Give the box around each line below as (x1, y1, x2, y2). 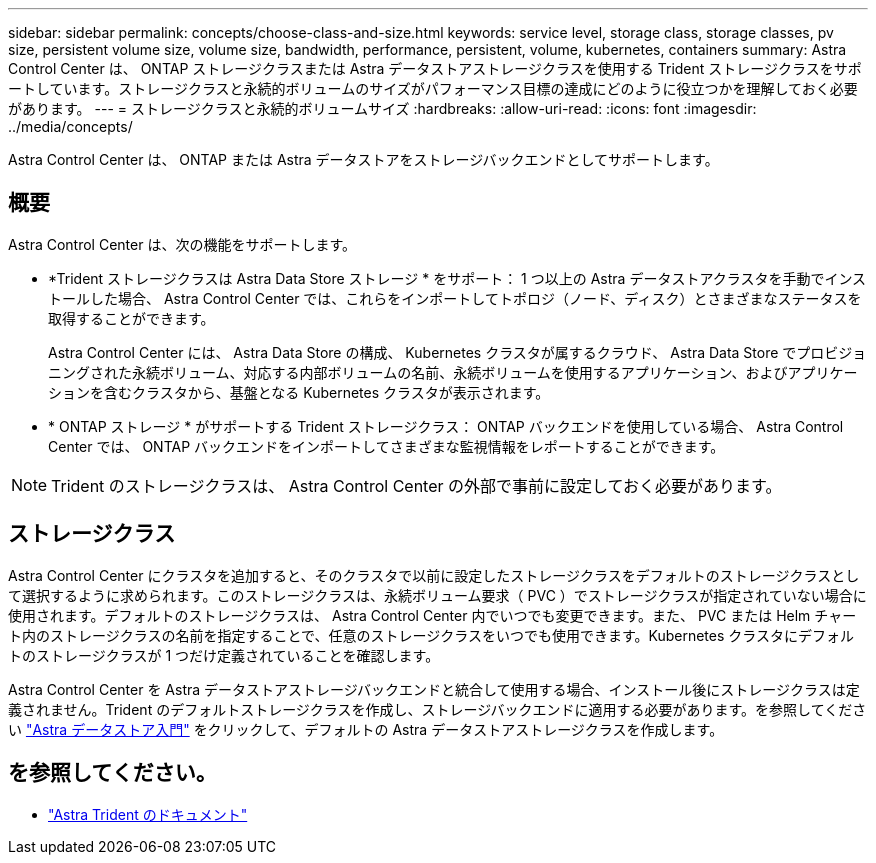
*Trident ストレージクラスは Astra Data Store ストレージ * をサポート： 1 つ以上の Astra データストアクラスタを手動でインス (48, 269, 867, 287)
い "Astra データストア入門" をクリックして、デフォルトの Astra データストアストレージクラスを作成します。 (8, 720, 724, 738)
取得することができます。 (48, 309, 215, 327)
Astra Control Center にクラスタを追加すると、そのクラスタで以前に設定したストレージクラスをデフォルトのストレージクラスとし (8, 566, 860, 584)
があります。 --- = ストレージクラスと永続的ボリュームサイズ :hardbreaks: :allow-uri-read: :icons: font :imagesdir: (8, 100, 757, 117)
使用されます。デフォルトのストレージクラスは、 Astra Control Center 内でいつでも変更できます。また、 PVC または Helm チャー (8, 606, 857, 624)
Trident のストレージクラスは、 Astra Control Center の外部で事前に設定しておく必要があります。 (51, 475, 782, 496)
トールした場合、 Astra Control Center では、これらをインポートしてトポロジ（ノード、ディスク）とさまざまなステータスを (48, 289, 862, 307)
